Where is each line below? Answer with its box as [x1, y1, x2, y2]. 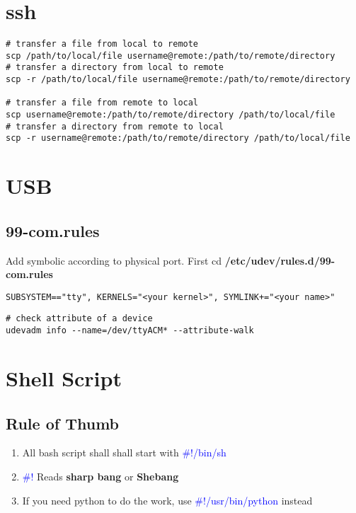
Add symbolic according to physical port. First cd [6, 253, 222, 267]
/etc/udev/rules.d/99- [224, 253, 335, 267]
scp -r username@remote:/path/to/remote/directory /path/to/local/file [6, 133, 350, 144]
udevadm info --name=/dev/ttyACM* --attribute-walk [6, 325, 254, 336]
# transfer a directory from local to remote [6, 62, 224, 73]
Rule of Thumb [6, 412, 119, 434]
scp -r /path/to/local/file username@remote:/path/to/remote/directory [6, 74, 350, 85]
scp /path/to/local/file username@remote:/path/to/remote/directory [6, 50, 335, 61]
